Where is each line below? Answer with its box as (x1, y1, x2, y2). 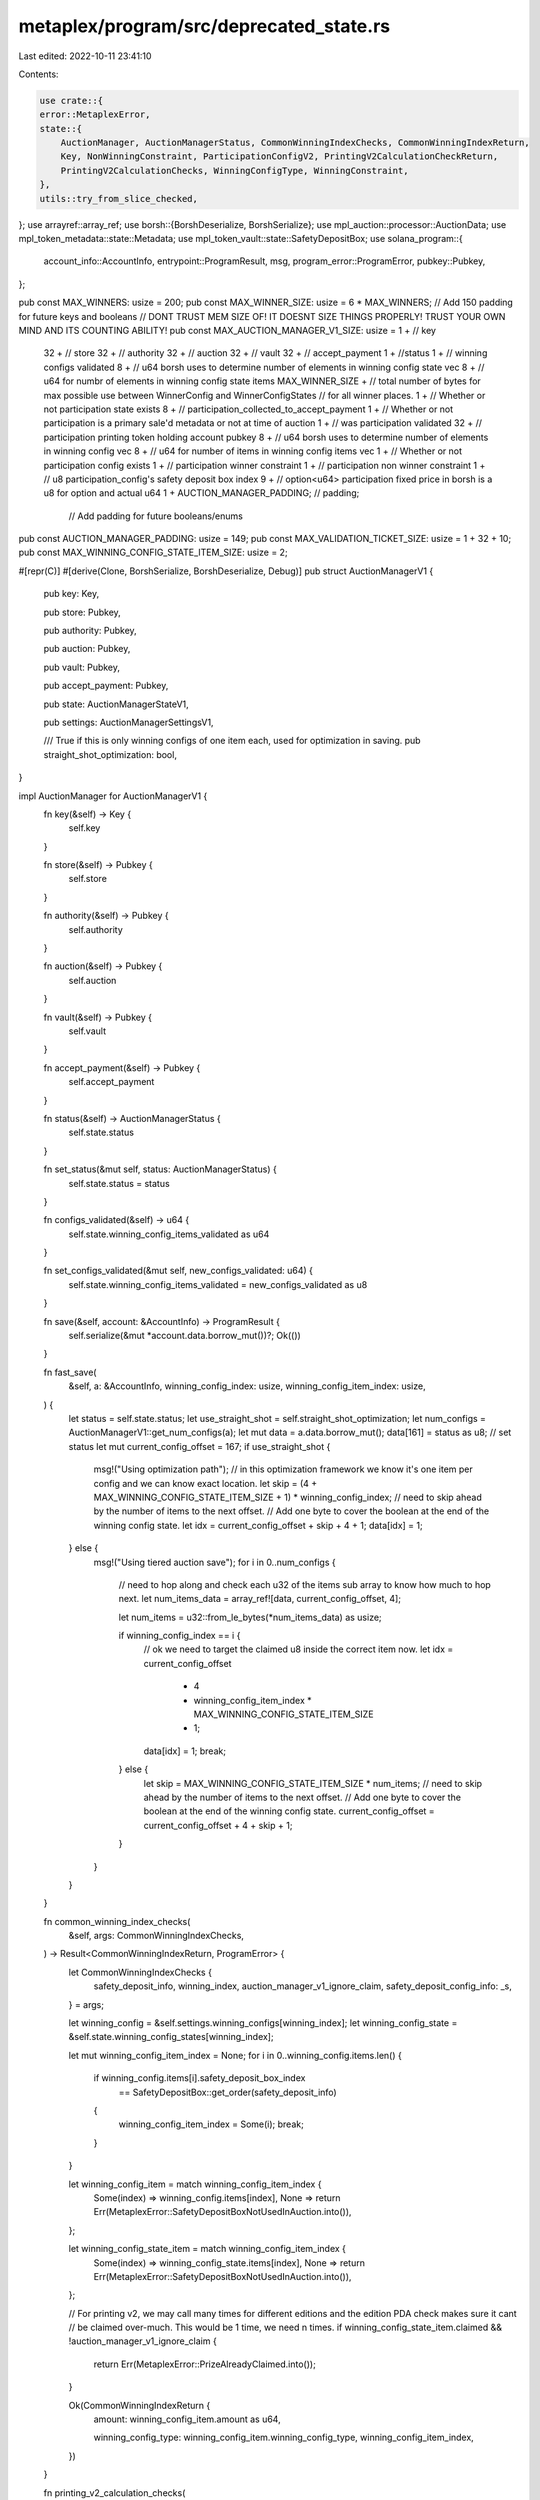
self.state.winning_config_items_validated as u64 (68, 1228, 270, 1240)
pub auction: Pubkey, (43, 643, 131, 655)
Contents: (18, 68, 59, 80)
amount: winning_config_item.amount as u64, (93, 2413, 281, 2425)
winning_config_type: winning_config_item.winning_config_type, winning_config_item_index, (93, 2431, 474, 2444)
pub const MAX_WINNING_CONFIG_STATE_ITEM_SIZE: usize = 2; (18, 546, 289, 559)
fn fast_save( (43, 1366, 97, 1378)
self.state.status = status (68, 1177, 170, 1189)
